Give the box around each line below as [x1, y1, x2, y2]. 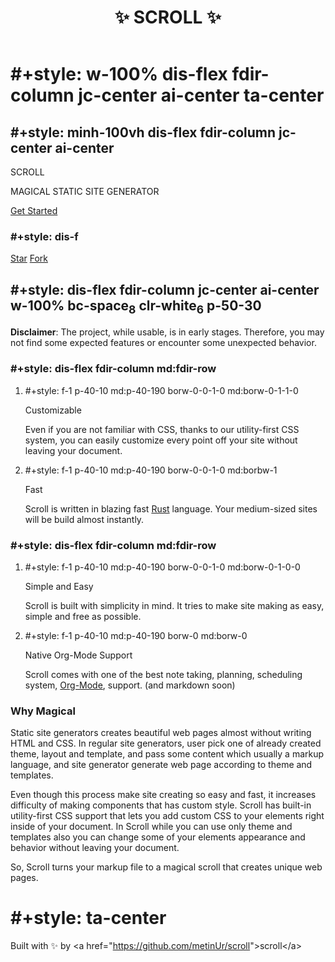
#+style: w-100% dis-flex [10, 63, 228, 86]
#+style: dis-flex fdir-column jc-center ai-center [10, 281, 320, 298]
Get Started [10, 205, 58, 216]
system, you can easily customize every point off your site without [24, 434, 298, 446]
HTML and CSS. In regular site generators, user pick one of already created [10, 737, 322, 750]
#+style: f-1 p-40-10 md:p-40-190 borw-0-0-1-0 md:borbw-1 [24, 464, 278, 476]
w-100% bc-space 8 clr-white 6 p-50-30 [10, 297, 262, 316]
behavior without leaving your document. [10, 842, 180, 854]
